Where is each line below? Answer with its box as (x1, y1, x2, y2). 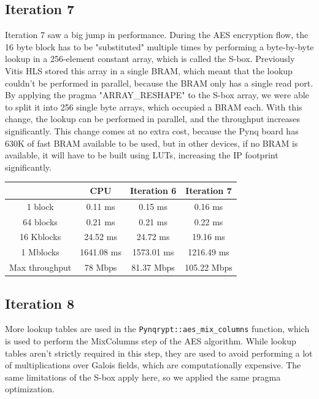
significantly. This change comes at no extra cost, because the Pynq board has (5, 124, 299, 137)
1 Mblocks (21, 246, 60, 258)
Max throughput (9, 261, 72, 274)
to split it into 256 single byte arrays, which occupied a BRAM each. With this (5, 100, 302, 113)
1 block (26, 199, 54, 212)
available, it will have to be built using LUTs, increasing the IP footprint (5, 149, 279, 161)
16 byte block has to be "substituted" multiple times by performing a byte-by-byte (5, 40, 314, 53)
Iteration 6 (129, 184, 177, 196)
